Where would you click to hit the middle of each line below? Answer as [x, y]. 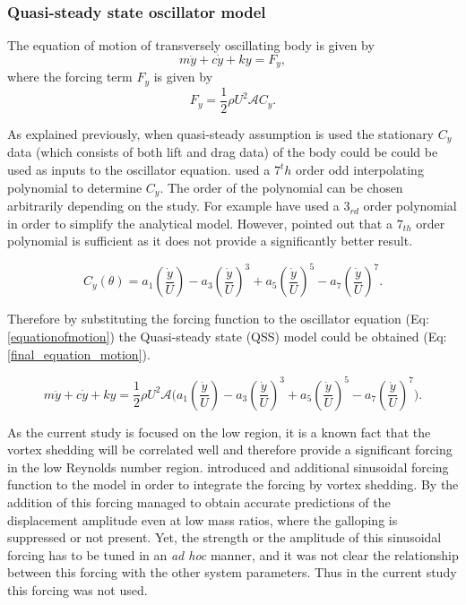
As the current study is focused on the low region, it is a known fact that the [219, 432]
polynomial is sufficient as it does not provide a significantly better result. [210, 241]
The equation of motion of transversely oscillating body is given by [191, 45]
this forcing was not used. [78, 590]
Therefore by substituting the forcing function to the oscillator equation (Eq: [218, 319]
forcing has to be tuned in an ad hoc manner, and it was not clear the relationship [233, 554]
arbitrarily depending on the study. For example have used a [173, 206]
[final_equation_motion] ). [79, 354]
